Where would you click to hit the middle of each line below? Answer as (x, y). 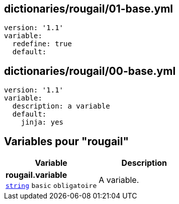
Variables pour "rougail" (67, 141)
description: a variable (61, 106)
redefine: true (42, 44)
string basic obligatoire (51, 186)
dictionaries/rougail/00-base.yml (90, 71)
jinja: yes (42, 122)
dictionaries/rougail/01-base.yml (89, 9)
